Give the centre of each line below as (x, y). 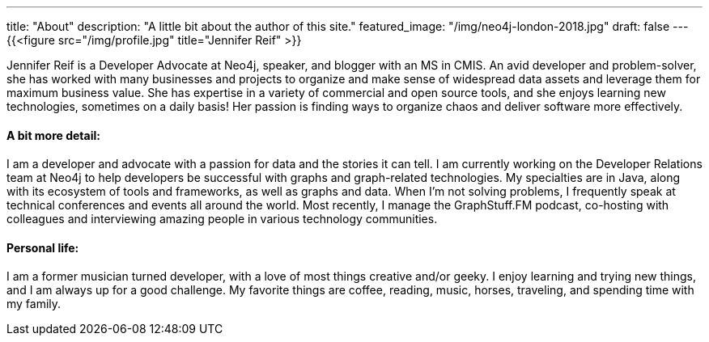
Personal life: (43, 247)
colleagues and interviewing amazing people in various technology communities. (222, 219)
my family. (34, 304)
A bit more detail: (53, 135)
